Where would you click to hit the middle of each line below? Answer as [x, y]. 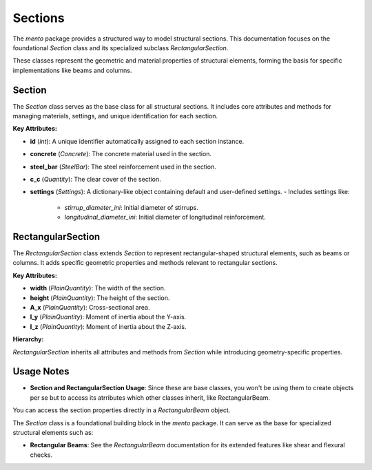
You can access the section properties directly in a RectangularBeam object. [122, 410]
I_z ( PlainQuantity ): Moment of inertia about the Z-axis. [108, 326]
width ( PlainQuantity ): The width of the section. [98, 288]
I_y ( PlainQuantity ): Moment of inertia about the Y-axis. [108, 317]
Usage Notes [41, 372]
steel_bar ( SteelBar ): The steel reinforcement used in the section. [123, 167]
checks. [41, 455]
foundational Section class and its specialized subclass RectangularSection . [121, 47]
